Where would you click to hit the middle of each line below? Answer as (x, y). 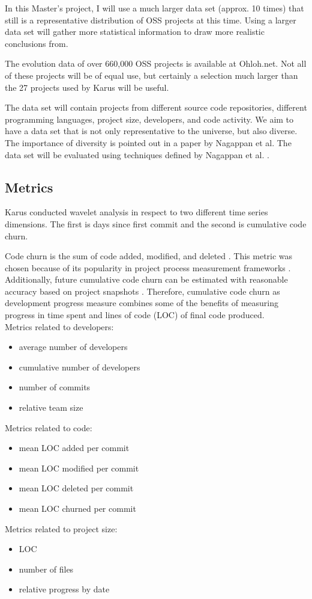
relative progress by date (64, 589)
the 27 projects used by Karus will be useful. (87, 87)
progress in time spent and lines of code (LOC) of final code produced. (135, 315)
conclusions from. (37, 43)
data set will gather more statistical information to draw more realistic (135, 32)
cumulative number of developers (79, 367)
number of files (46, 569)
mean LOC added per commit (74, 448)
